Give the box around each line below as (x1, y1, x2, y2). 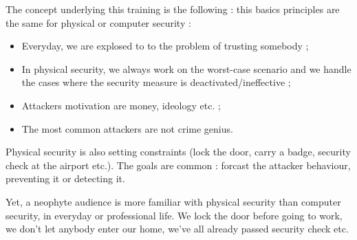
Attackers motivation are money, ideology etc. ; (21, 98, 221, 112)
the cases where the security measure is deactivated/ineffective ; (21, 75, 291, 89)
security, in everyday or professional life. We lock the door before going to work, (6, 208, 343, 222)
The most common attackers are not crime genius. (21, 121, 233, 135)
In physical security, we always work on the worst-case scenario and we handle (21, 61, 351, 76)
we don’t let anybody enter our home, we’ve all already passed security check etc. (6, 221, 349, 236)
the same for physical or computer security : (6, 15, 191, 30)
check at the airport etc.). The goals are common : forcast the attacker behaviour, (6, 157, 351, 172)
